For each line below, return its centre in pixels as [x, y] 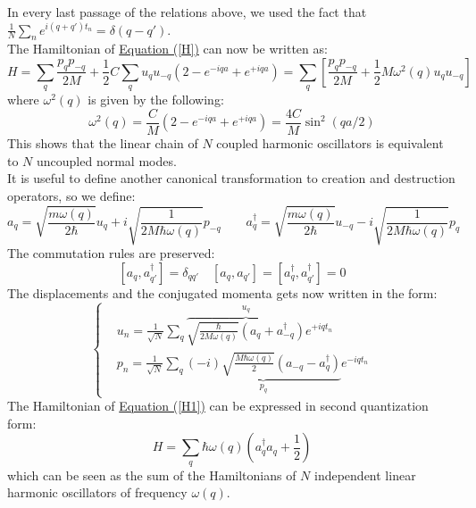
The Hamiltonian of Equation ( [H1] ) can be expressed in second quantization [218, 406]
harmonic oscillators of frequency [97, 492]
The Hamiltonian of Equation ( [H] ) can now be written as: [167, 49]
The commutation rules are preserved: [111, 252]
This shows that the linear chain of [103, 143]
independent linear [365, 475]
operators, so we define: [71, 195]
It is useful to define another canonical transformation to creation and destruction [231, 178]
